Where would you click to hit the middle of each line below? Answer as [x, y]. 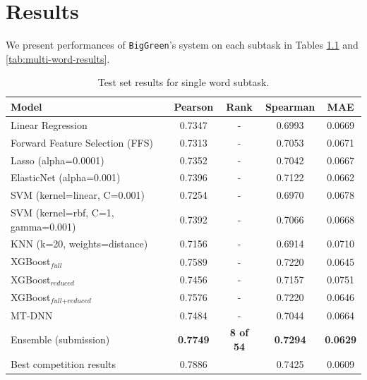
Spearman [290, 106]
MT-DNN [32, 315]
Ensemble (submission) [60, 339]
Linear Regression [49, 124]
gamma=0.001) [43, 226]
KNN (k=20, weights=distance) [79, 244]
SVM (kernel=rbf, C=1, [62, 213]
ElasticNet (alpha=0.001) [66, 177]
